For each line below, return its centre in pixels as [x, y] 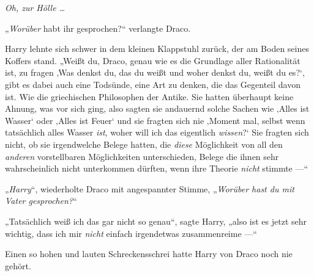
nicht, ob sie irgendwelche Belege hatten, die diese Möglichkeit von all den [144, 144]
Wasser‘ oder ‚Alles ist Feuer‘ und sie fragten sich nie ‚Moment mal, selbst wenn [155, 120]
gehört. [18, 265]
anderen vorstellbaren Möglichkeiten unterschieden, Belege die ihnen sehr [142, 156]
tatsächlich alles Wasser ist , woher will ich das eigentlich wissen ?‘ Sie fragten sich [157, 132]
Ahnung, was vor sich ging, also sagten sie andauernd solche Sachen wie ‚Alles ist [157, 108]
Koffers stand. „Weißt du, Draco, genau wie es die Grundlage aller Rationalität [153, 60]
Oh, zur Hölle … [35, 7]
